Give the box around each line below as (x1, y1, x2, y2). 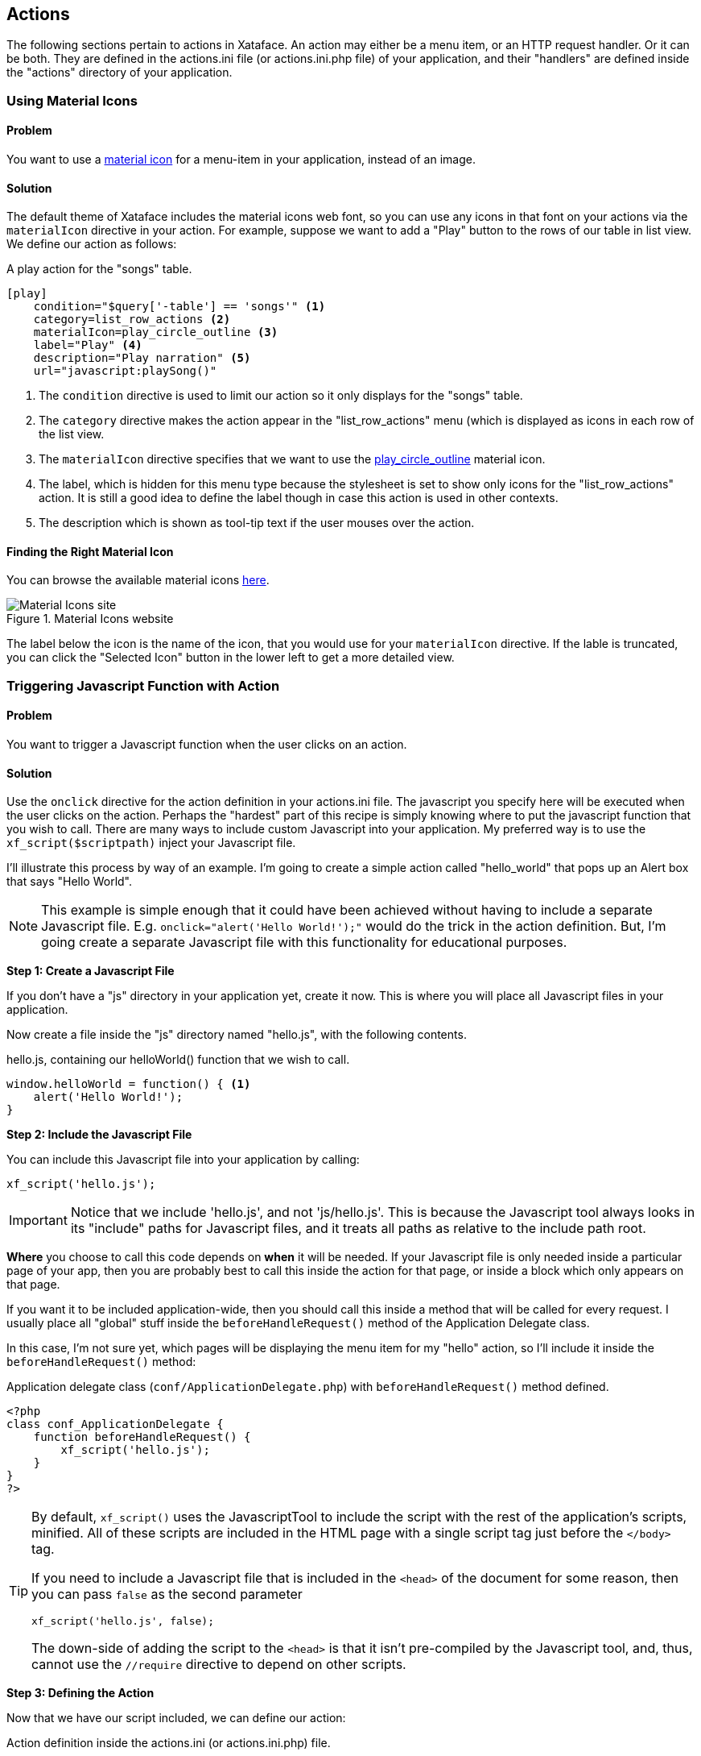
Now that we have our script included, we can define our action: (6, 1711, 346, 1725)
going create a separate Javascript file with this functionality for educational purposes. (41, 934, 567, 951)
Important (9, 1212, 68, 1229)
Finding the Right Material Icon (6, 544, 174, 558)
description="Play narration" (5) (33, 351, 251, 365)
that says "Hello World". (6, 874, 133, 889)
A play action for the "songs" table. (6, 262, 192, 276)
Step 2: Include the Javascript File (6, 1127, 192, 1142)
